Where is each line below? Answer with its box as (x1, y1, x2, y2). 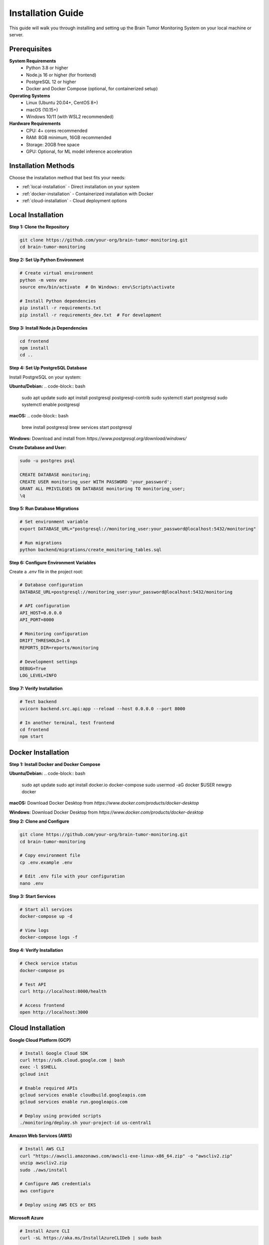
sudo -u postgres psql (19, 458, 75, 464)
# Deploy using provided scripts (19, 1113, 102, 1119)
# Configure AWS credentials (19, 1181, 91, 1187)
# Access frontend (19, 1002, 65, 1008)
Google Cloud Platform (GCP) (9, 1037, 71, 1043)
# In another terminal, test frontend (19, 720, 115, 726)
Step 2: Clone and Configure (9, 818, 69, 824)
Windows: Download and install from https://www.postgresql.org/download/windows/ (9, 436, 187, 442)
